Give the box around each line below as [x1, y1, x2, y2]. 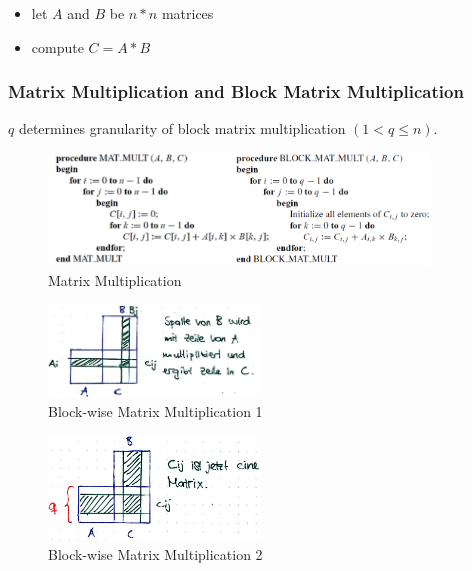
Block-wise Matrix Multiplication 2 [48, 543, 263, 564]
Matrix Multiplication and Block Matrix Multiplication [8, 79, 464, 104]
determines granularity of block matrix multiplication [18, 118, 346, 139]
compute [31, 36, 84, 57]
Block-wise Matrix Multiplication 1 [48, 400, 263, 421]
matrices [161, 3, 214, 23]
